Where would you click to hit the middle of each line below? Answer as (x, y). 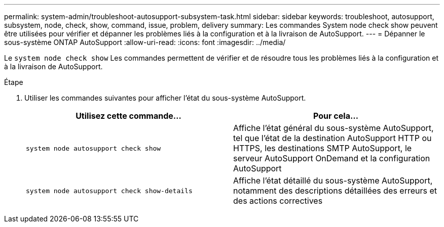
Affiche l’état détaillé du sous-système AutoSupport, (333, 180)
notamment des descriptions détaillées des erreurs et (335, 191)
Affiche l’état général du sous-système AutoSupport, (334, 128)
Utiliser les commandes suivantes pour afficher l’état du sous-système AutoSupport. (165, 98)
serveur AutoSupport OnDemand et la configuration (332, 158)
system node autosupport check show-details (109, 191)
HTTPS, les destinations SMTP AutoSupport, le (323, 148)
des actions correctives (278, 201)
